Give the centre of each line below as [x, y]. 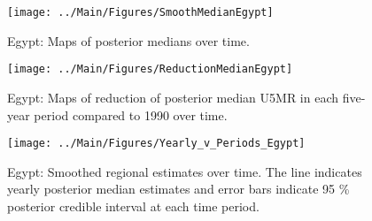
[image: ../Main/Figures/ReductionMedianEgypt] [150, 69]
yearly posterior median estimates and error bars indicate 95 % [178, 189]
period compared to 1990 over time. [131, 114]
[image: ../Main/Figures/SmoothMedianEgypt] [140, 12]
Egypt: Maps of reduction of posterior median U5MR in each [173, 97]
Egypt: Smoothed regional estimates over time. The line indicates [185, 171]
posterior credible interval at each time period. [133, 206]
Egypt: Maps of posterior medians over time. [128, 40]
